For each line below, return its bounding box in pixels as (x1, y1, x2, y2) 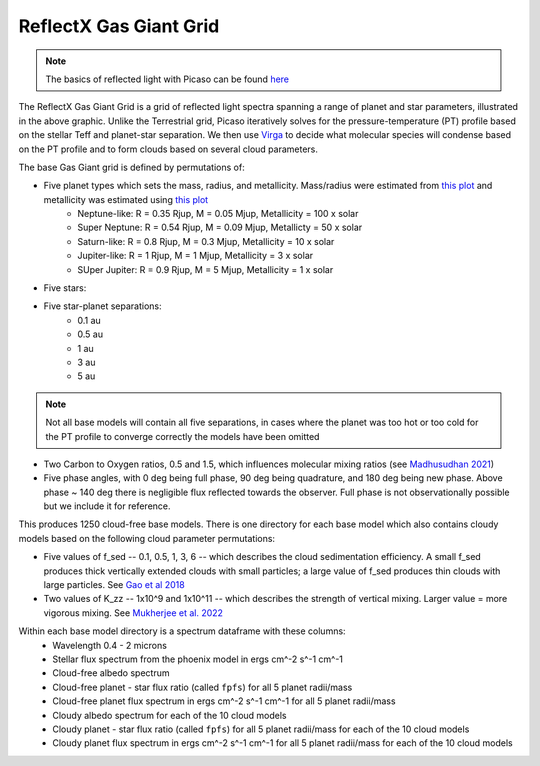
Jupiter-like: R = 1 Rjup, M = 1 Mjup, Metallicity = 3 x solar (77, 250, 314, 262)
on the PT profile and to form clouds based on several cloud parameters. (18, 143, 319, 155)
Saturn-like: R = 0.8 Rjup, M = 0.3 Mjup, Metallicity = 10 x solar (77, 235, 335, 247)
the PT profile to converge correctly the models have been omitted (45, 430, 320, 442)
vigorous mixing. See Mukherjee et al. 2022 (43, 606, 224, 619)
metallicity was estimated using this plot (43, 193, 209, 205)
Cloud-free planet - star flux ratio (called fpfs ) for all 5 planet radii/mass (52, 681, 353, 693)
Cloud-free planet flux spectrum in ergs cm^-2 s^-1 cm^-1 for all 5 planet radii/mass (52, 695, 396, 707)
